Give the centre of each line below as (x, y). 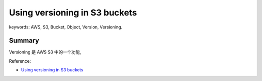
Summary (24, 41)
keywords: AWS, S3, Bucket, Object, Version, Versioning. (66, 27)
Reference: (20, 61)
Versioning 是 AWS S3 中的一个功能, (45, 52)
